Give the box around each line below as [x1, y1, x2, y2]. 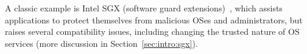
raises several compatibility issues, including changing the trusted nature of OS [5, 25, 300, 38]
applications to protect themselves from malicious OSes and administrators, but [5, 13, 303, 26]
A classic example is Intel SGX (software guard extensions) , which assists [5, 2, 283, 14]
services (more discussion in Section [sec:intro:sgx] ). [5, 37, 198, 49]
